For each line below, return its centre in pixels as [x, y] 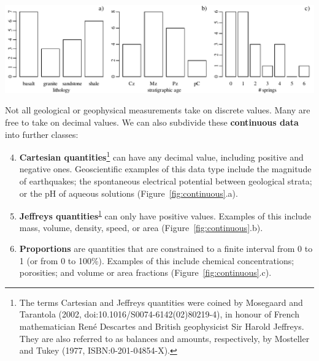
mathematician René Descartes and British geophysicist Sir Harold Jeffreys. [162, 326]
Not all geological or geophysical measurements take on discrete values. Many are [158, 110]
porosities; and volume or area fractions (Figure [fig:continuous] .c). [145, 272]
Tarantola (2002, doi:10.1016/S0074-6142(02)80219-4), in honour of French [159, 314]
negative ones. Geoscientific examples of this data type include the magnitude [165, 169]
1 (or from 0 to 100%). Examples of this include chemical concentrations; [157, 260]
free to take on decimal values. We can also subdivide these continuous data [152, 122]
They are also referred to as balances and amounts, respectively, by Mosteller [164, 338]
